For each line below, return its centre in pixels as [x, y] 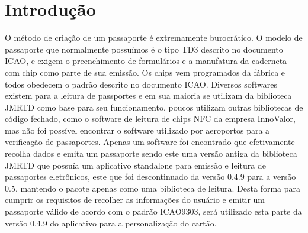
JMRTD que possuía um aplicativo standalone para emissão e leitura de [135, 165]
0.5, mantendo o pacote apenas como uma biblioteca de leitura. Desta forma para [153, 188]
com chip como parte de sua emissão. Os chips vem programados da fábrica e [145, 72]
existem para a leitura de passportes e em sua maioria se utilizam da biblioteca [148, 96]
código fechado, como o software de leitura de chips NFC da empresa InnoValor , [150, 119]
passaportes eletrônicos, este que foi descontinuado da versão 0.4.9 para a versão [150, 177]
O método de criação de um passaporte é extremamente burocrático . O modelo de [154, 38]
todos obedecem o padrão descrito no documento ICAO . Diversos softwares [141, 84]
